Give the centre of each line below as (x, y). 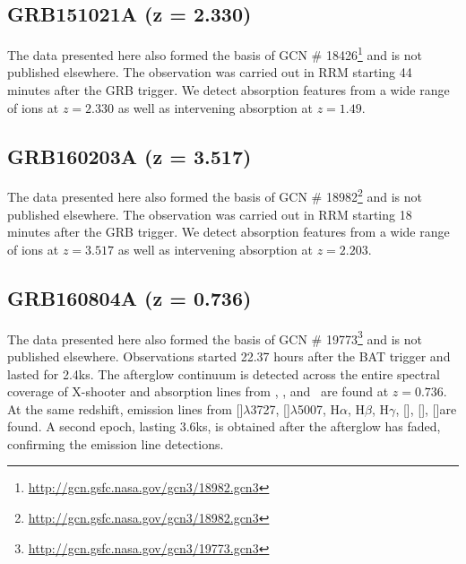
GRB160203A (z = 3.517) (129, 156)
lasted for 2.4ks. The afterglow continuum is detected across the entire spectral (224, 373)
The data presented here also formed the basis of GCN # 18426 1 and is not (215, 53)
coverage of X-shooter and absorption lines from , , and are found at (198, 391)
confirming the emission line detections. (116, 443)
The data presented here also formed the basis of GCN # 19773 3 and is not (215, 337)
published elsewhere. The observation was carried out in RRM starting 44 (210, 72)
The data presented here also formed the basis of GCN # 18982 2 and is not (215, 195)
